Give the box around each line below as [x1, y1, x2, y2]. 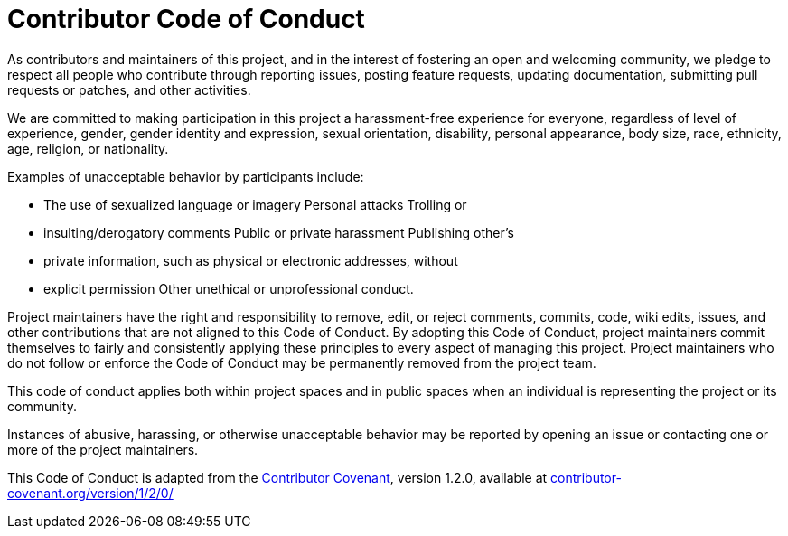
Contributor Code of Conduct [7, 4, 365, 34]
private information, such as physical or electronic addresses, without [43, 252, 458, 268]
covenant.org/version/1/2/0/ [7, 484, 174, 501]
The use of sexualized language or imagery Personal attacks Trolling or [43, 196, 467, 212]
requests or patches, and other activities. [7, 81, 251, 98]
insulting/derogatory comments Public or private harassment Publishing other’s [43, 224, 514, 240]
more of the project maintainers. [7, 441, 199, 457]
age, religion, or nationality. [7, 140, 169, 156]
